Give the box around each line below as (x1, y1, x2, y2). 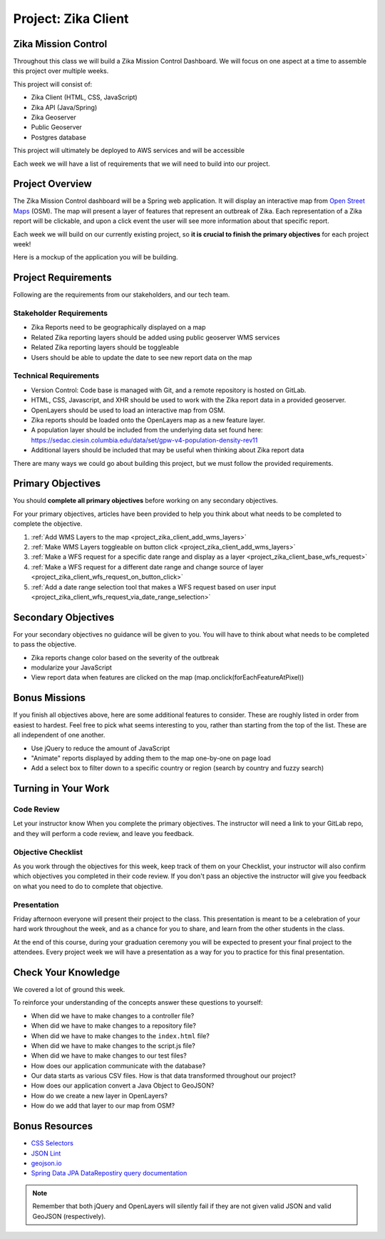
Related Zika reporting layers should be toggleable (31, 343, 180, 352)
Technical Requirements (13, 371, 100, 381)
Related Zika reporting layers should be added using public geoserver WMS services (31, 333, 280, 342)
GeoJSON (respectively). (32, 1212, 106, 1220)
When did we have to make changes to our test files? (31, 1051, 187, 1060)
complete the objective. (13, 519, 83, 528)
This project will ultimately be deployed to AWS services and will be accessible (13, 146, 245, 155)
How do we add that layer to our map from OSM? (31, 1101, 175, 1110)
